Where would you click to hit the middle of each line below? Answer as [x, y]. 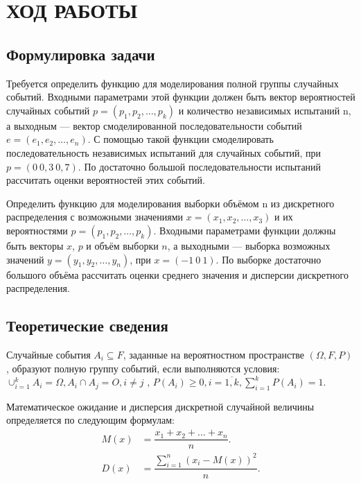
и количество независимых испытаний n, [265, 110]
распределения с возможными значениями [95, 217]
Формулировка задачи [81, 54]
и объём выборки [122, 245]
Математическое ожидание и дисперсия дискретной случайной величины [160, 406]
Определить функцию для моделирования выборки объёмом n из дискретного [170, 203]
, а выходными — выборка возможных [249, 245]
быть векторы [35, 245]
